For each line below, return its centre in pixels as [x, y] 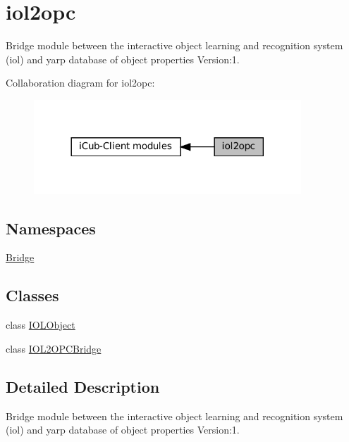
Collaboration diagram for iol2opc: [80, 83]
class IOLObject [41, 325]
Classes [32, 295]
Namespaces [51, 228]
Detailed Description [83, 386]
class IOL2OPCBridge [54, 348]
